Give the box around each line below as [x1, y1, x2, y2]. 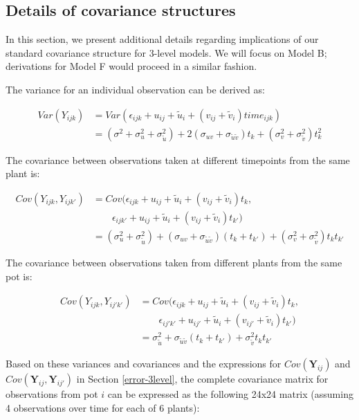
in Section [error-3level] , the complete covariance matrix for [76, 372, 329, 385]
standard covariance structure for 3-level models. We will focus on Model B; [6, 45, 327, 60]
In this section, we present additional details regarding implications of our [6, 32, 319, 46]
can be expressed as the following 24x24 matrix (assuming [107, 387, 353, 401]
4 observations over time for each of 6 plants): [6, 400, 200, 414]
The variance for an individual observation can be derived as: [6, 82, 265, 96]
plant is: [6, 166, 40, 181]
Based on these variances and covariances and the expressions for [6, 356, 282, 370]
